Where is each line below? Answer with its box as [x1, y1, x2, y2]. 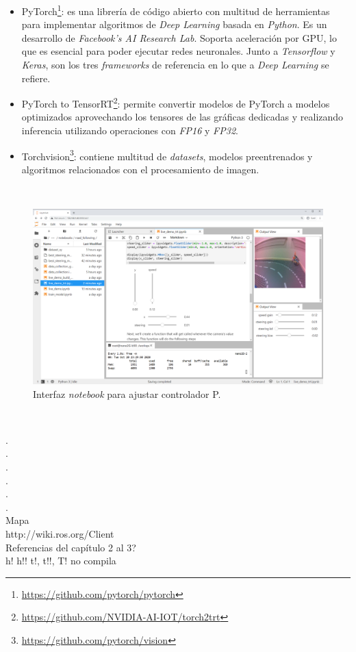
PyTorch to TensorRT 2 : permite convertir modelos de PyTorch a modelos [21, 95, 330, 110]
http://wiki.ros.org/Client [5, 526, 114, 540]
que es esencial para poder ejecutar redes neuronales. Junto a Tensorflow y [21, 44, 335, 58]
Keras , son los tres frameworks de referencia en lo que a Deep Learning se [21, 58, 329, 72]
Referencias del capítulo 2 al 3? [5, 540, 136, 554]
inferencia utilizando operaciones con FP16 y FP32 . [21, 123, 238, 138]
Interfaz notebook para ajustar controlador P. [33, 386, 221, 401]
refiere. [21, 71, 51, 85]
